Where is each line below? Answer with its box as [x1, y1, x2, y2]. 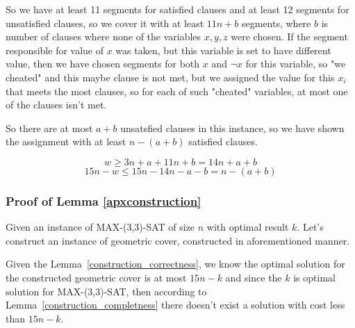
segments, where [241, 15, 311, 30]
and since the [225, 270, 282, 284]
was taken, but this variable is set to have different [115, 42, 331, 57]
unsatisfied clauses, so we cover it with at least [6, 15, 204, 30]
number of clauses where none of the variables [6, 29, 201, 44]
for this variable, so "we [245, 56, 346, 71]
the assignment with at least [6, 134, 126, 149]
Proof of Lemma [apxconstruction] [6, 192, 201, 209]
